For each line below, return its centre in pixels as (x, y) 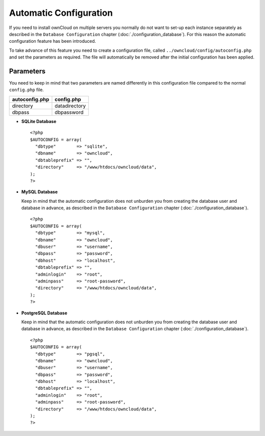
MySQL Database (40, 192)
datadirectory (70, 106)
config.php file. (26, 90)
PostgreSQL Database (44, 313)
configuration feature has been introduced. (53, 41)
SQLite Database (39, 121)
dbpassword (69, 112)
